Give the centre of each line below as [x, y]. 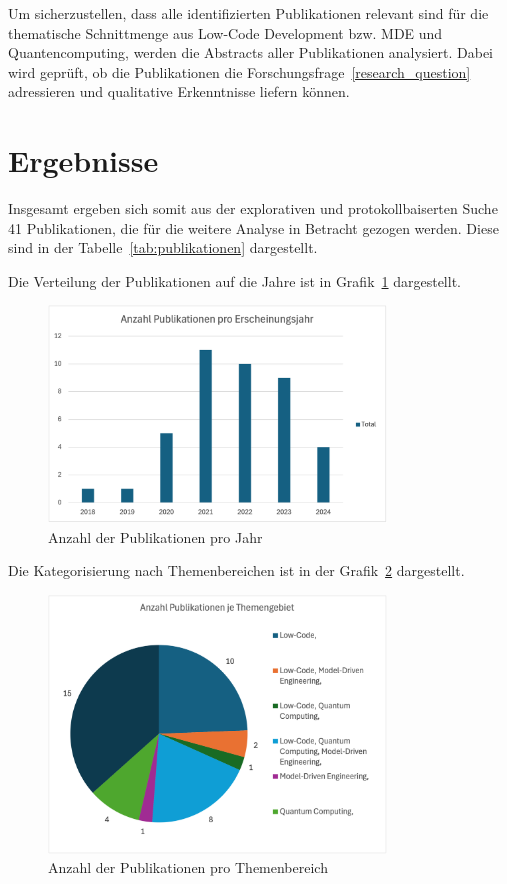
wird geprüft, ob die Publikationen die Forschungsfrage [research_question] [239, 71]
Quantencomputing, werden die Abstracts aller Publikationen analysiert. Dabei [250, 52]
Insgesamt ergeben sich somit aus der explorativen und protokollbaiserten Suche [253, 208]
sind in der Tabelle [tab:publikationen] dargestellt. [163, 247]
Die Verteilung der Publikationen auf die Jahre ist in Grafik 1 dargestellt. [234, 280]
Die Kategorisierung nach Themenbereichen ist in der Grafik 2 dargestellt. [236, 570]
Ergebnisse [83, 160]
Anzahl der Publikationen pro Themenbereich [188, 867]
